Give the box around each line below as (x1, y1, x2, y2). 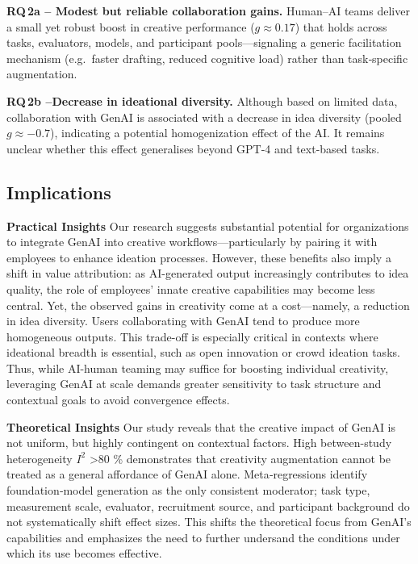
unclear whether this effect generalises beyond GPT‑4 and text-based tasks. (6, 140, 380, 157)
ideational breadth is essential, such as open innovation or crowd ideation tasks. (6, 344, 400, 361)
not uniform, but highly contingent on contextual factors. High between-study (6, 434, 392, 451)
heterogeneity (6, 449, 73, 466)
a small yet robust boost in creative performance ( (6, 18, 255, 35)
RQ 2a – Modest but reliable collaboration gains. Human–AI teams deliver (6, 2, 410, 19)
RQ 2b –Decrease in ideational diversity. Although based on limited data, (6, 92, 398, 109)
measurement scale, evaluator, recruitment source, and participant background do (6, 497, 410, 514)
